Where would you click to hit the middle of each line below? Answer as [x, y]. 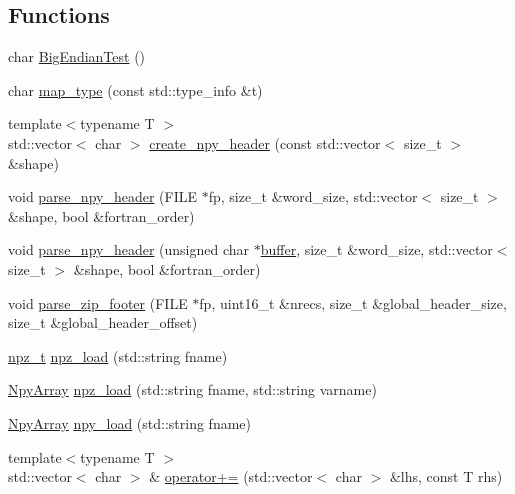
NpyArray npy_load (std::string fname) [130, 422]
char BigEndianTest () [77, 56]
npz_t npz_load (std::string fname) [118, 355]
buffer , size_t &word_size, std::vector [376, 249]
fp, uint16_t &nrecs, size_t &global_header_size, [353, 302]
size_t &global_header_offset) [103, 322]
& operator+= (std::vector [231, 476]
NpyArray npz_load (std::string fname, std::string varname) [192, 389]
